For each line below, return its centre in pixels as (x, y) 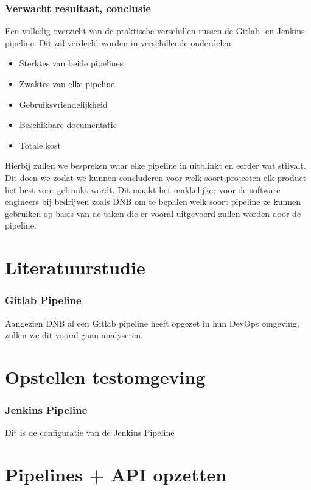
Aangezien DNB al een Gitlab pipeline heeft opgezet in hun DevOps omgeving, (152, 323)
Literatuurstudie (75, 267)
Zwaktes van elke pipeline (67, 83)
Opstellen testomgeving (105, 376)
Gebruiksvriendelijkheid (63, 104)
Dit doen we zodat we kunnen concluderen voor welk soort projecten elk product (156, 177)
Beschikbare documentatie (68, 125)
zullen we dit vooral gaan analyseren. (74, 335)
